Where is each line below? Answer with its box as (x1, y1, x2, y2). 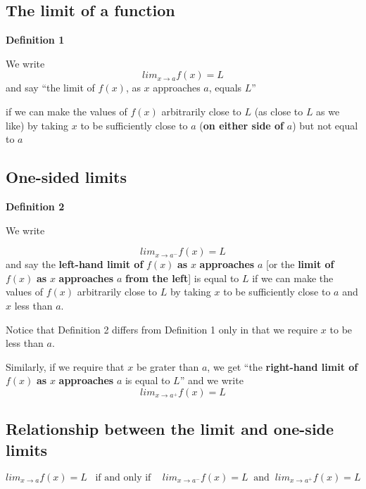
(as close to (254, 103, 303, 118)
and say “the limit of (6, 80, 95, 95)
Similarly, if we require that (6, 359, 125, 374)
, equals (208, 80, 242, 95)
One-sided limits (6, 166, 127, 188)
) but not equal (292, 118, 358, 132)
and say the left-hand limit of (6, 257, 144, 272)
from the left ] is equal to (125, 270, 239, 285)
